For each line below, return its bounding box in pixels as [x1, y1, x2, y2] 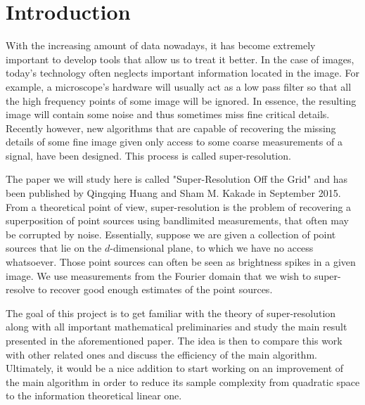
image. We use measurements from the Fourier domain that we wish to [6, 268, 312, 283]
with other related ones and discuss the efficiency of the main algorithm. [6, 347, 317, 361]
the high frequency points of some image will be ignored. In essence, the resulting [6, 93, 357, 108]
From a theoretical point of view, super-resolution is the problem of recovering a [6, 199, 352, 214]
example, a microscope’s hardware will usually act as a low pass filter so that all [6, 79, 352, 94]
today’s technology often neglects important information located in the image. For [6, 65, 359, 80]
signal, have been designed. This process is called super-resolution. [6, 148, 291, 162]
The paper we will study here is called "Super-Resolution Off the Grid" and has [6, 172, 348, 186]
